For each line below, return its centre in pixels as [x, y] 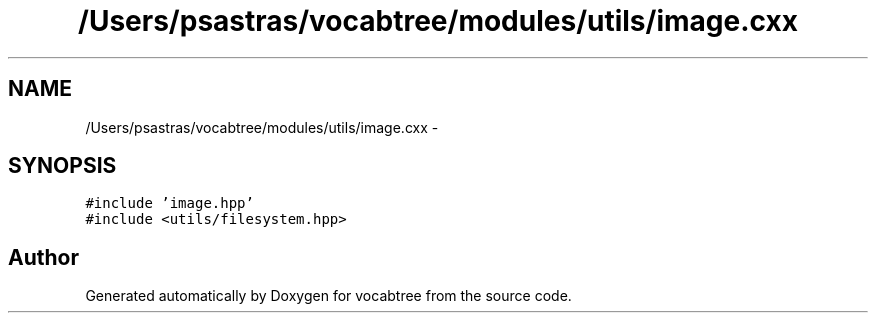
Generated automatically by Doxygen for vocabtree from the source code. [328, 296]
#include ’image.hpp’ [169, 203]
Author [43, 257]
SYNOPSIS [62, 166]
